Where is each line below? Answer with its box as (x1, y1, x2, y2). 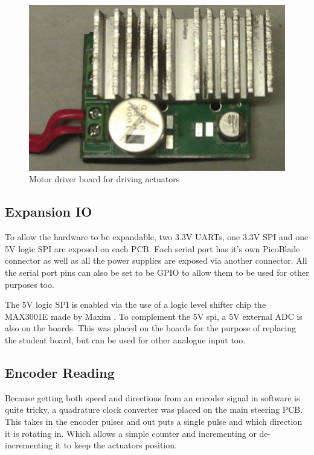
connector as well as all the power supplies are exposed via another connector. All (5, 254, 307, 267)
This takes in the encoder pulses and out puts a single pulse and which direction (5, 415, 303, 427)
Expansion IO (5, 202, 92, 221)
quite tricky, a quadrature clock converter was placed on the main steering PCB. (5, 403, 303, 416)
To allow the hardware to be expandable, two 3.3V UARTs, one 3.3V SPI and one (5, 231, 309, 243)
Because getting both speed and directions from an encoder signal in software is (5, 391, 300, 404)
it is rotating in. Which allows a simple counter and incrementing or (5, 427, 257, 439)
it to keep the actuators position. (55, 439, 177, 451)
